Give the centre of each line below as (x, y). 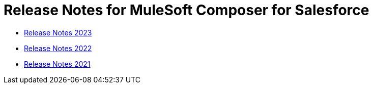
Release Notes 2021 (57, 64)
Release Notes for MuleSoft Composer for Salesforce (186, 10)
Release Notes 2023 (58, 32)
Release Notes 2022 (58, 48)
